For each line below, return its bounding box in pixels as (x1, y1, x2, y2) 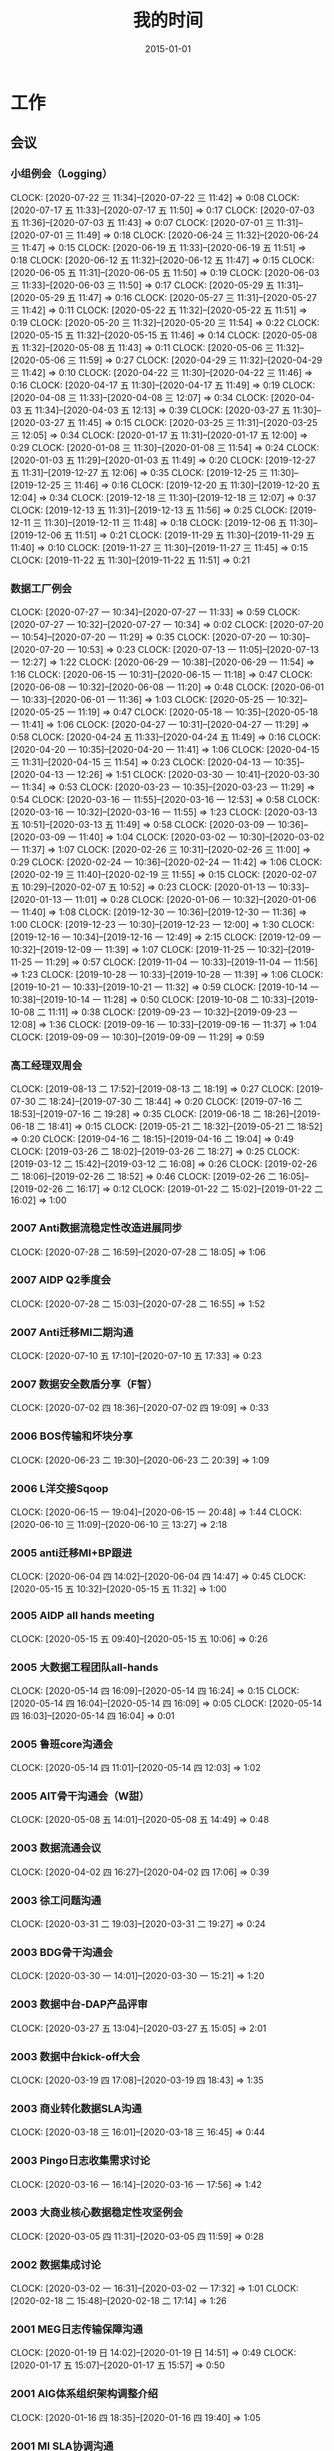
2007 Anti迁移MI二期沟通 (10, 1325, 134, 1339)
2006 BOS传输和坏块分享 (10, 1429, 133, 1443)
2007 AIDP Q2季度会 (10, 1273, 112, 1287)
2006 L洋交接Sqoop (10, 1481, 109, 1495)
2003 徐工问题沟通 (10, 1893, 102, 1907)
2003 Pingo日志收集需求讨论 (10, 2154, 151, 2168)
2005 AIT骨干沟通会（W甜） (10, 1789, 150, 1803)
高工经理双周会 (10, 1058, 83, 1072)
